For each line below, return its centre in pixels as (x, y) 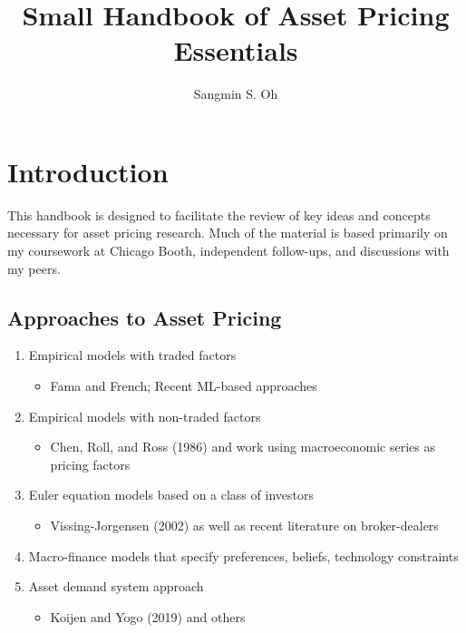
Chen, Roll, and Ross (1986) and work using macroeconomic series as (243, 447)
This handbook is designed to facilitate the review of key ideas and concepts (219, 214)
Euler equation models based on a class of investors (171, 495)
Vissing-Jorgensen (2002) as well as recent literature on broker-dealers (244, 525)
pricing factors (90, 464)
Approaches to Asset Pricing (145, 317)
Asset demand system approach (116, 586)
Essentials (236, 50)
